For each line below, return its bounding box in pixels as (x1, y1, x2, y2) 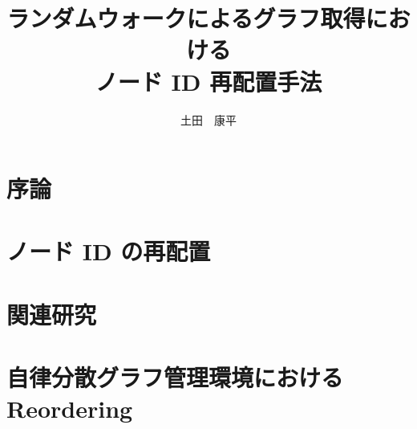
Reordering (6, 392, 133, 425)
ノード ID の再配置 (6, 235, 211, 268)
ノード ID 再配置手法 (95, 64, 322, 97)
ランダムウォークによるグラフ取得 (6, 2, 366, 35)
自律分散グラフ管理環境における (6, 361, 344, 394)
